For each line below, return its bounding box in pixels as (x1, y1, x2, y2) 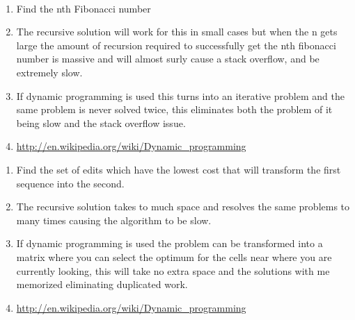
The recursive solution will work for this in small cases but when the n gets (16, 24, 338, 39)
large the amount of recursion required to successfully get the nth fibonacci (16, 37, 336, 52)
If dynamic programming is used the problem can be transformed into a (16, 236, 323, 251)
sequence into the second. (16, 176, 125, 190)
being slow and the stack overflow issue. (16, 115, 186, 130)
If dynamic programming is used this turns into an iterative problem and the (16, 88, 345, 103)
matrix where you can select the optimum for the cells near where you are (16, 249, 332, 264)
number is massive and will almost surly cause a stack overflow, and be (16, 51, 319, 66)
